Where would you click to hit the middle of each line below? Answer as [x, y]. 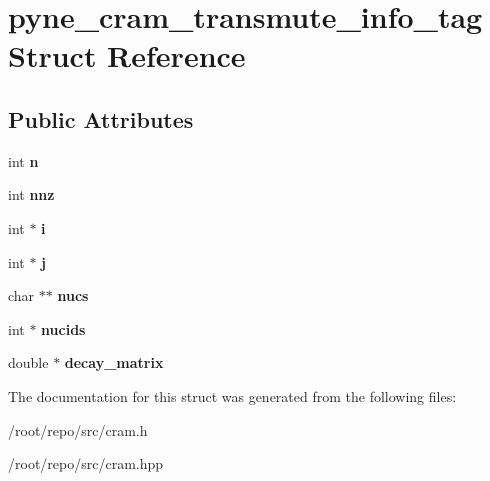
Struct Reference [127, 55]
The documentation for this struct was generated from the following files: [232, 395]
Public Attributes [101, 118]
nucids [63, 328]
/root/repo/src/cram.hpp [86, 463]
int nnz [31, 194]
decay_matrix [114, 362]
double [28, 362]
